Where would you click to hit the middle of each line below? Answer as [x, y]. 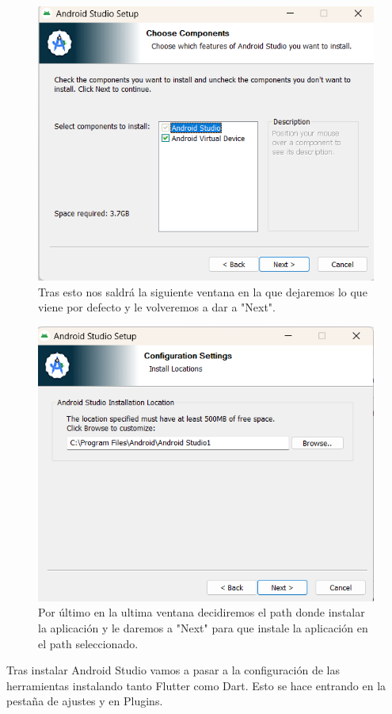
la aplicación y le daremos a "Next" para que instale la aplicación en [203, 628]
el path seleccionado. [88, 643]
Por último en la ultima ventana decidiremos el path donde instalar [202, 612]
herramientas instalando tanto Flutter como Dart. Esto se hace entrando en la [196, 685]
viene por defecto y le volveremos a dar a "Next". [157, 307]
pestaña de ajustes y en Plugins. [85, 701]
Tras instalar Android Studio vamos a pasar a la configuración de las [173, 670]
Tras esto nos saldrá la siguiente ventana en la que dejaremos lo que [203, 291]
